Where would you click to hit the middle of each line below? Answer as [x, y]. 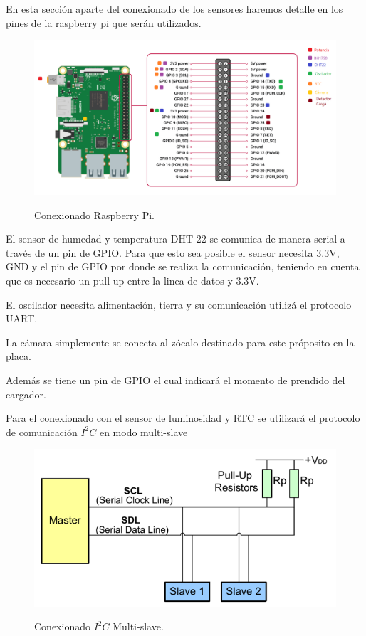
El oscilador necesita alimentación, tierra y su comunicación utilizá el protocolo [179, 304]
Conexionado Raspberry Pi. [94, 214]
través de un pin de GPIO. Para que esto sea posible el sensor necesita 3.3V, [173, 252]
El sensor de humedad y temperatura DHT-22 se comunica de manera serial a [176, 239]
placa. [19, 356]
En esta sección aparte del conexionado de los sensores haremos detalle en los [174, 9]
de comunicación [42, 431]
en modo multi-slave [143, 431]
